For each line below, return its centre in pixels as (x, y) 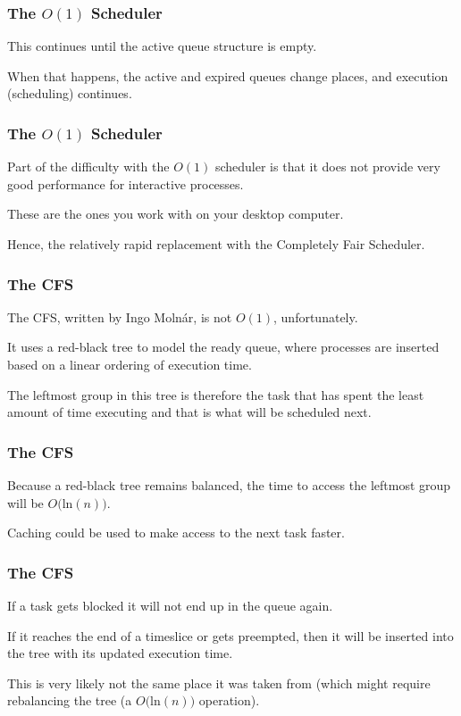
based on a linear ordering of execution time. (130, 364)
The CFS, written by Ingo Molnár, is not (120, 316)
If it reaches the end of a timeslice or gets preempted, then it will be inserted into (230, 635)
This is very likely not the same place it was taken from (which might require (219, 683)
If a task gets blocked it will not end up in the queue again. (170, 605)
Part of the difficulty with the (88, 167)
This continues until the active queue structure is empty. (162, 46)
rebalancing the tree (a (70, 700)
